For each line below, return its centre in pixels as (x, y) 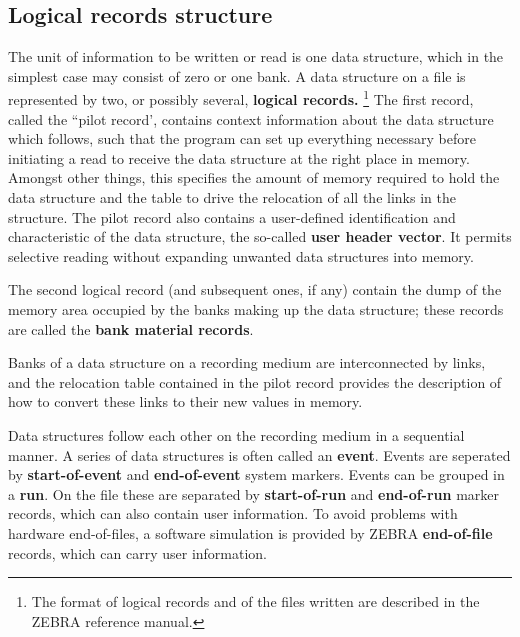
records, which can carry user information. (138, 552)
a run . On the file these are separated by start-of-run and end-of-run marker (254, 493)
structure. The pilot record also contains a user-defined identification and (232, 216)
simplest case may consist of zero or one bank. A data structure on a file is (237, 75)
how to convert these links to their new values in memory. (185, 401)
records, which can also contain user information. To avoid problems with (233, 513)
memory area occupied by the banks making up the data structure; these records (256, 308)
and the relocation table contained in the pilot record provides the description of (255, 381)
